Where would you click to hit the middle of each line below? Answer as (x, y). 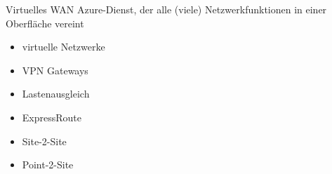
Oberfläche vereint (45, 23)
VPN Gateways (55, 70)
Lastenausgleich (56, 94)
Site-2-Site (44, 141)
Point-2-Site (48, 165)
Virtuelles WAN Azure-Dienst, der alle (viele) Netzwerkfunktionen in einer (166, 9)
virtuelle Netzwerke (64, 47)
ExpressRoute (52, 117)
